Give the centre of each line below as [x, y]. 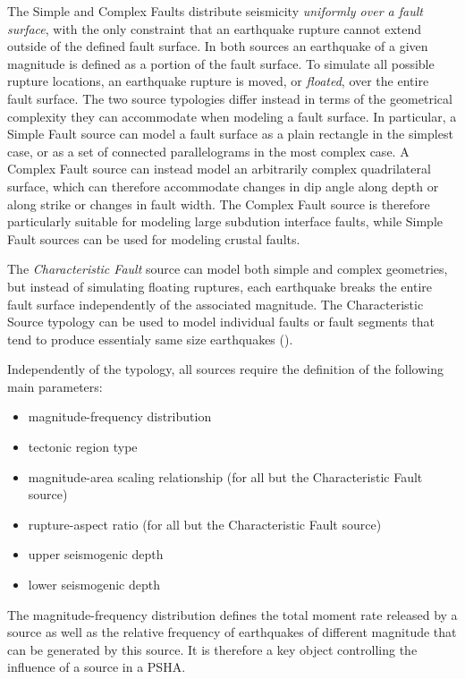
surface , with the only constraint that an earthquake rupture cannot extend [215, 28]
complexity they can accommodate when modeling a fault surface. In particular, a [232, 116]
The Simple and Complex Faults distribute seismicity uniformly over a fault [215, 11]
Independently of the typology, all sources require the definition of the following [225, 369]
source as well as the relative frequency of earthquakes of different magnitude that [232, 632]
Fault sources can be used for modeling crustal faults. [154, 238]
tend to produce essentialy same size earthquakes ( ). [150, 339]
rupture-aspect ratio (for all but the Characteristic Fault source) [205, 524]
